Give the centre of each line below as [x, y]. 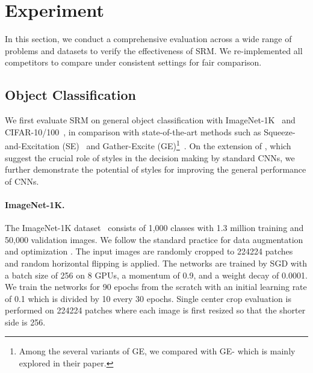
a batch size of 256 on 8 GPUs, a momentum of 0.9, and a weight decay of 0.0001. [156, 275]
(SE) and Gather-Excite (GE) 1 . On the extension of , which [177, 145]
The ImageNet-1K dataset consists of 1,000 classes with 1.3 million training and [154, 228]
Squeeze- [280, 131]
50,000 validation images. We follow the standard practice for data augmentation [154, 239]
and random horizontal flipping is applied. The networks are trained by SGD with [156, 263]
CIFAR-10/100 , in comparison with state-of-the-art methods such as [133, 131]
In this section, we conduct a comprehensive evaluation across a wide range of [148, 39]
